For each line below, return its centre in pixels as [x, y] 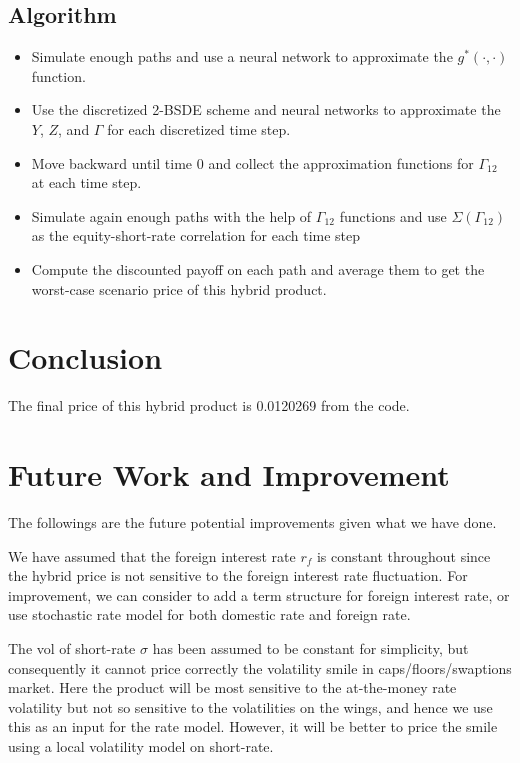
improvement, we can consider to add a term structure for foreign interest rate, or [259, 594]
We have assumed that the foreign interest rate [152, 555]
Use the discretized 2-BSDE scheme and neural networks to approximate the [266, 109]
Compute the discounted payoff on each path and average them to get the [258, 268]
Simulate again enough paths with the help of [171, 215]
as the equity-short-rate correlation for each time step [196, 235]
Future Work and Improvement [229, 474]
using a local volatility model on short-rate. [141, 745]
